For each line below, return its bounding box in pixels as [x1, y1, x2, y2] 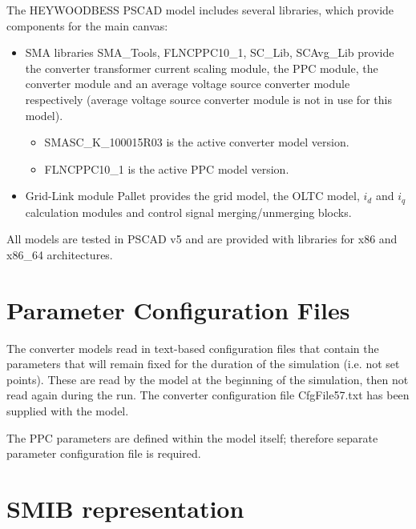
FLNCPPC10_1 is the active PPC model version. [44, 160, 289, 177]
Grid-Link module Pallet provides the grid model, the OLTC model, [25, 187, 360, 204]
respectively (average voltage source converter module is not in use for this [25, 90, 392, 107]
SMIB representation [6, 492, 244, 525]
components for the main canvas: [6, 17, 168, 34]
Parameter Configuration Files [6, 293, 350, 326]
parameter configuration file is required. [6, 445, 201, 462]
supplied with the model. [6, 403, 129, 419]
